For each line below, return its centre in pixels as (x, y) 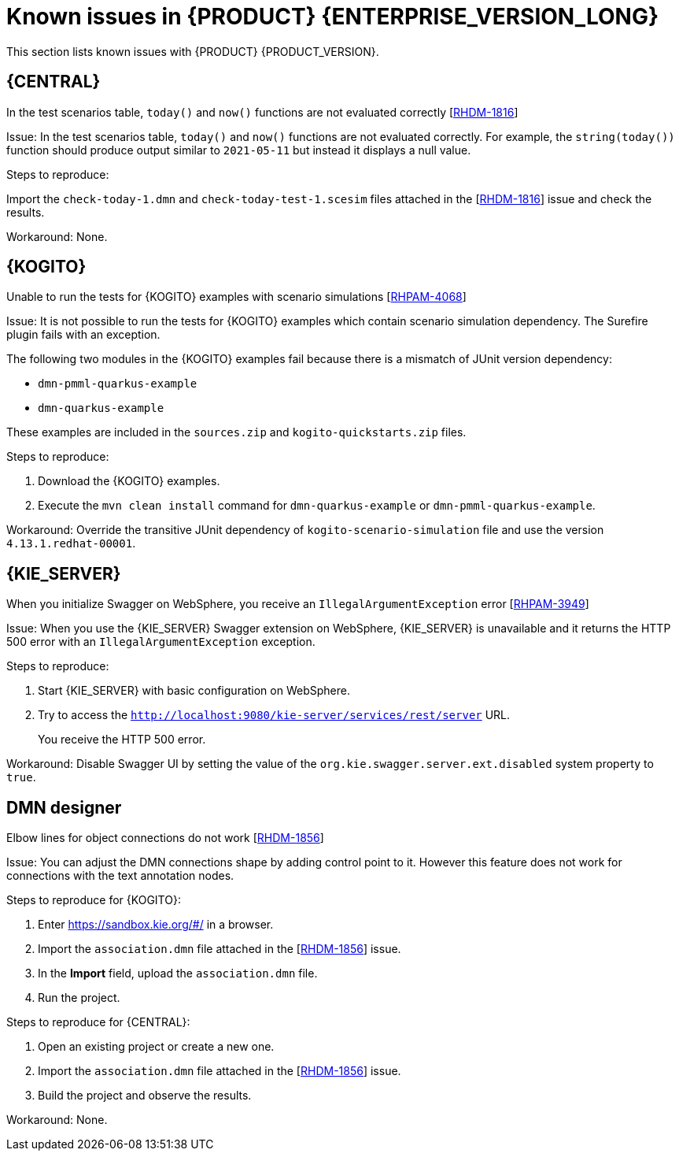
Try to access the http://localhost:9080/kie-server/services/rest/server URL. (274, 715)
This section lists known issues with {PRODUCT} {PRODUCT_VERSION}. (193, 51)
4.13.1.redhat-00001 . (71, 543)
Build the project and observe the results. (145, 1096)
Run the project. (79, 998)
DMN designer (64, 807)
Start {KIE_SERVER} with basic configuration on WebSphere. (194, 691)
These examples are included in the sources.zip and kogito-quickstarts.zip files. (236, 432)
